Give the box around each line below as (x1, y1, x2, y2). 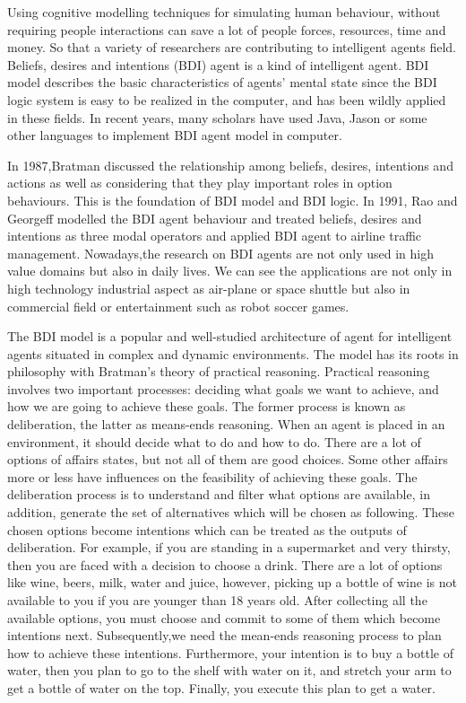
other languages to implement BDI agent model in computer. (7, 126, 342, 145)
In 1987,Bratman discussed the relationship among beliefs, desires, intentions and (7, 155, 453, 174)
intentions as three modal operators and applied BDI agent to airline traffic (7, 226, 422, 245)
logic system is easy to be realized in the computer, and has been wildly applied (7, 90, 446, 109)
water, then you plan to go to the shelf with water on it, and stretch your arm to (7, 661, 452, 680)
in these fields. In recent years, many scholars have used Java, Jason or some (7, 108, 427, 127)
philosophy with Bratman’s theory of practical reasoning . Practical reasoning (7, 362, 430, 381)
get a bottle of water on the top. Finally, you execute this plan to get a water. (7, 678, 436, 697)
